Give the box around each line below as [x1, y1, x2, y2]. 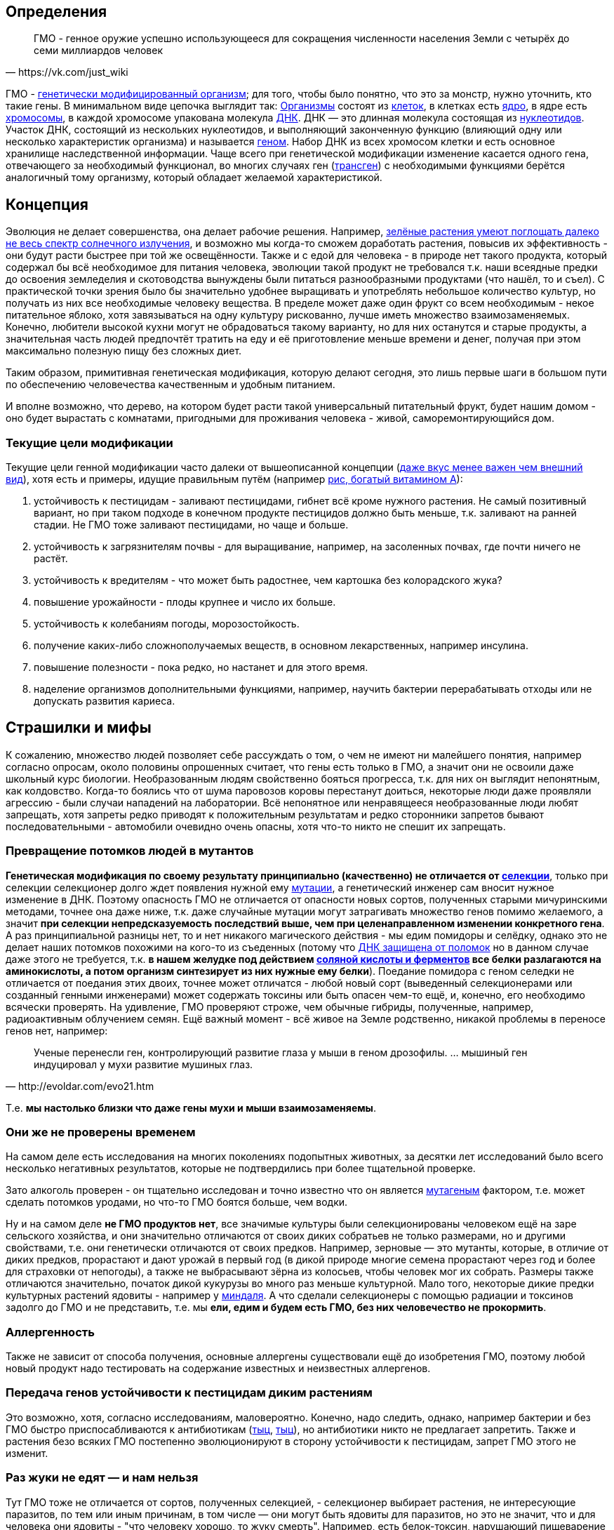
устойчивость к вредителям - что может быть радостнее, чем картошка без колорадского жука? [34, 574, 502, 587]
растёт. [34, 552, 68, 565]
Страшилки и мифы [6, 719, 152, 737]
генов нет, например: [6, 1024, 108, 1037]
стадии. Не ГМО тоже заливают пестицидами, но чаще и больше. [34, 519, 349, 531]
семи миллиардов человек [34, 44, 163, 57]
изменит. [6, 1446, 48, 1459]
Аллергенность [6, 1324, 95, 1339]
